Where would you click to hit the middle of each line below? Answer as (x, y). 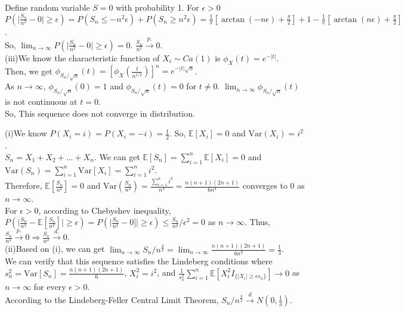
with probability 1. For (157, 7)
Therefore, (24, 185)
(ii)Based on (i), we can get (55, 249)
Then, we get (29, 71)
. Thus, (258, 222)
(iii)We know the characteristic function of (82, 57)
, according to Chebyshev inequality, (105, 210)
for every (50, 286)
